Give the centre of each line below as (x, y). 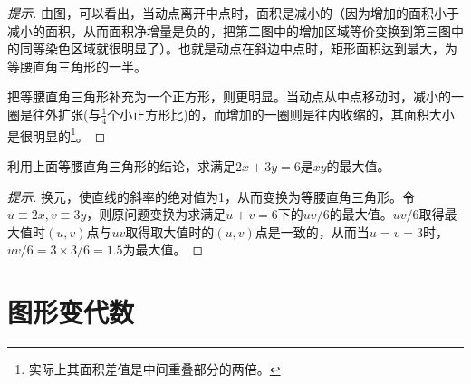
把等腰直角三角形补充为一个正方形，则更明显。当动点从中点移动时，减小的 (229, 96)
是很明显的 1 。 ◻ (57, 134)
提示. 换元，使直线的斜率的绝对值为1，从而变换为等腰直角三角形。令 (211, 196)
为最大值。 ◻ (163, 250)
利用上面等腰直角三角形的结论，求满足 (121, 166)
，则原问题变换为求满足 (156, 214)
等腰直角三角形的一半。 (77, 66)
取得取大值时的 (170, 231)
